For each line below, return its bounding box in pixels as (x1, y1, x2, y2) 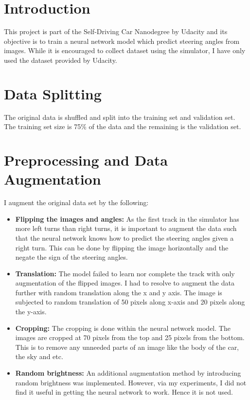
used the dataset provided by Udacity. (4, 55, 117, 65)
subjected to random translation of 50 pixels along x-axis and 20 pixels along (15, 297, 245, 307)
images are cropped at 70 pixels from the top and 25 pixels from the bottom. (15, 332, 245, 343)
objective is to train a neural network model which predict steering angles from (4, 36, 240, 46)
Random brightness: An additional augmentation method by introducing (15, 368, 241, 378)
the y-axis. (15, 306, 47, 317)
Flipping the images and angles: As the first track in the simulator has (15, 213, 239, 224)
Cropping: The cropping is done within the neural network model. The (15, 323, 231, 333)
